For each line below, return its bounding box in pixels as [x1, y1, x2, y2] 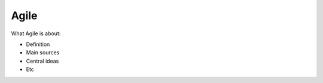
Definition [26, 41, 50, 48]
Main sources [26, 49, 60, 56]
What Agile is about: [11, 30, 61, 37]
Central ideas [26, 57, 59, 64]
